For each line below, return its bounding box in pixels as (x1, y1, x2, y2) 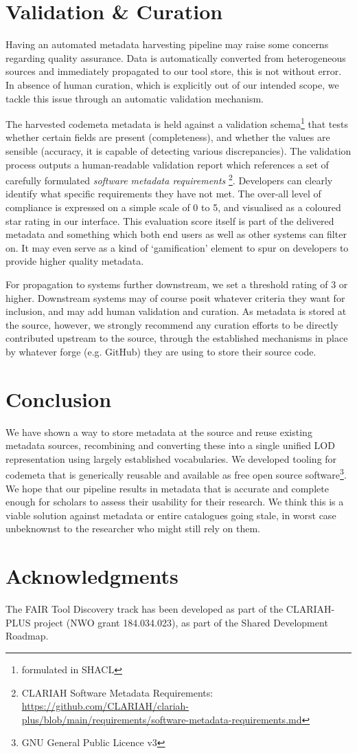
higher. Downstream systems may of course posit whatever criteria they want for (5, 290, 345, 305)
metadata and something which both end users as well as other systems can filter (5, 227, 347, 241)
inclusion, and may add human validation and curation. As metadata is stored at (5, 304, 347, 318)
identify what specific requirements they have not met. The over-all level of (5, 186, 321, 201)
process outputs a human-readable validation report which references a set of (5, 157, 329, 171)
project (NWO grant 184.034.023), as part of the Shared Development (34, 615, 328, 629)
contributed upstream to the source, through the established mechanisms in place (5, 331, 348, 345)
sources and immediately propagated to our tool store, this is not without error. (5, 64, 342, 78)
